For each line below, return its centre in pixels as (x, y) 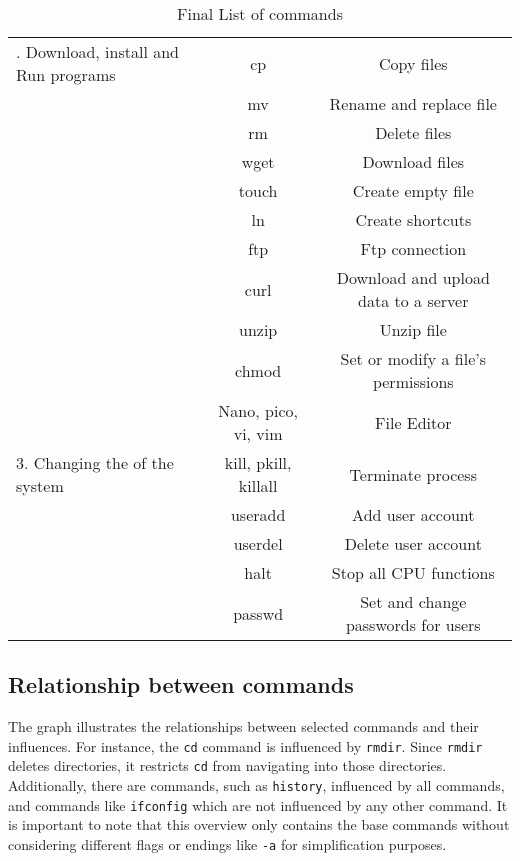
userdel (258, 543)
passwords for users (413, 624)
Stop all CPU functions (413, 572)
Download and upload (413, 277)
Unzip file (413, 329)
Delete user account (413, 543)
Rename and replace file (413, 103)
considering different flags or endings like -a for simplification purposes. (227, 844)
